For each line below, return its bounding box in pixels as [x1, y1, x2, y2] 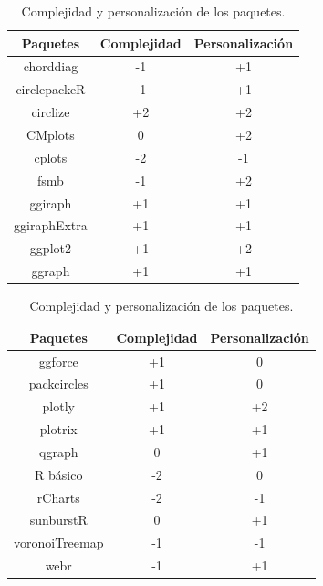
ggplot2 [29, 239, 71, 258]
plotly [42, 397, 75, 416]
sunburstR [29, 510, 88, 529]
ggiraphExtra [14, 216, 88, 235]
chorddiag [23, 57, 78, 76]
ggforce [38, 351, 78, 370]
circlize [31, 102, 70, 122]
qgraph [39, 442, 78, 461]
